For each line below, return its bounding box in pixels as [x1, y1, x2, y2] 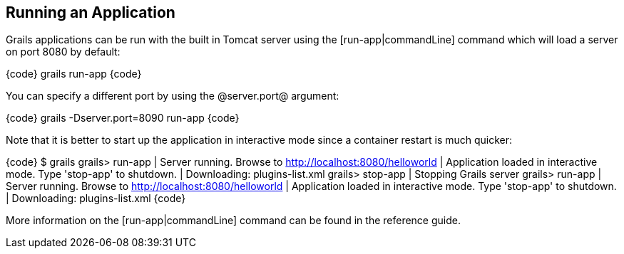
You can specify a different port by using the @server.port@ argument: [6, 90, 339, 102]
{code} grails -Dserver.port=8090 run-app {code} [6, 112, 240, 125]
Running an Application [6, 4, 175, 21]
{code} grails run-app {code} [6, 68, 142, 80]
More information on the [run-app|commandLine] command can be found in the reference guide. [6, 214, 461, 227]
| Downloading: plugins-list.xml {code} [6, 192, 186, 205]
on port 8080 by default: [6, 46, 121, 58]
